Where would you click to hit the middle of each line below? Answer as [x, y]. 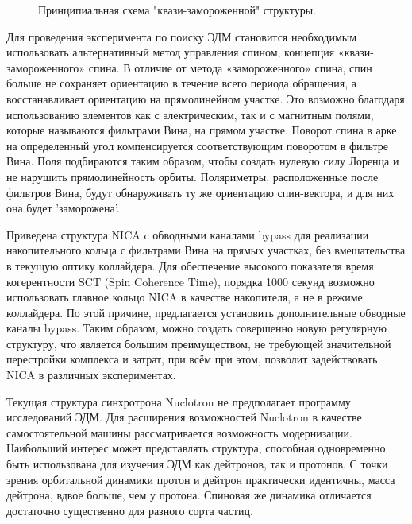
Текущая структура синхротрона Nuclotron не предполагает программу [179, 401]
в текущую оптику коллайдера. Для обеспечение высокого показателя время [190, 265]
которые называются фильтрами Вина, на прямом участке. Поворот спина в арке [202, 130]
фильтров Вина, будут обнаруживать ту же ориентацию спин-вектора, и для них [200, 192]
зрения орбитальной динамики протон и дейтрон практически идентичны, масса [201, 479]
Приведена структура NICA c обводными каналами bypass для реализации [188, 234]
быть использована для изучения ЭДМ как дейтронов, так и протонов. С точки [197, 464]
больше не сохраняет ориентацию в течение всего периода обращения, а [182, 83]
